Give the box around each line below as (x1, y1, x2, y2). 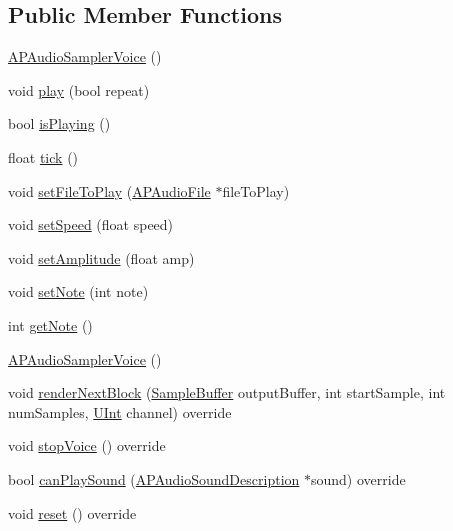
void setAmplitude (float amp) (8, 247, 195, 268)
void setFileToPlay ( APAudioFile (8, 180, 211, 201)
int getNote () (8, 314, 93, 335)
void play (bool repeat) (8, 79, 150, 100)
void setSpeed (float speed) (8, 214, 174, 235)
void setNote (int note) (8, 281, 149, 302)
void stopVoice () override (8, 435, 166, 456)
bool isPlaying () (8, 113, 111, 134)
